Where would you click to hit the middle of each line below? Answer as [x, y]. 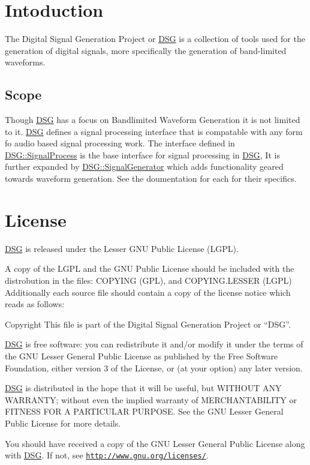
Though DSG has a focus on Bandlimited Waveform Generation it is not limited [153, 120]
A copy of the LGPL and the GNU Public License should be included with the [150, 268]
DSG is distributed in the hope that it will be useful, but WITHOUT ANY [143, 388]
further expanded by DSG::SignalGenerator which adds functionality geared [144, 166]
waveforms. [25, 62]
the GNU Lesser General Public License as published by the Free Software [142, 355]
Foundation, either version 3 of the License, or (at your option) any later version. [154, 367]
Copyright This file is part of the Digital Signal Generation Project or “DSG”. [148, 324]
